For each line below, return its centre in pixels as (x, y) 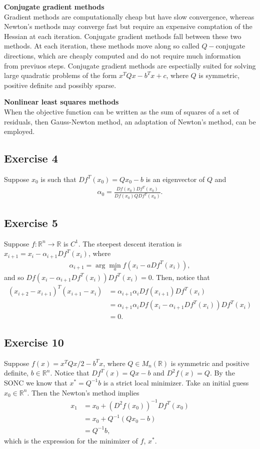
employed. (19, 131)
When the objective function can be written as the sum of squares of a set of (121, 111)
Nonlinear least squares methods (61, 102)
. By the (222, 373)
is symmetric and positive (210, 363)
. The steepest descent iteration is (130, 243)
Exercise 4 (31, 158)
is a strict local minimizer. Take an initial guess (176, 382)
